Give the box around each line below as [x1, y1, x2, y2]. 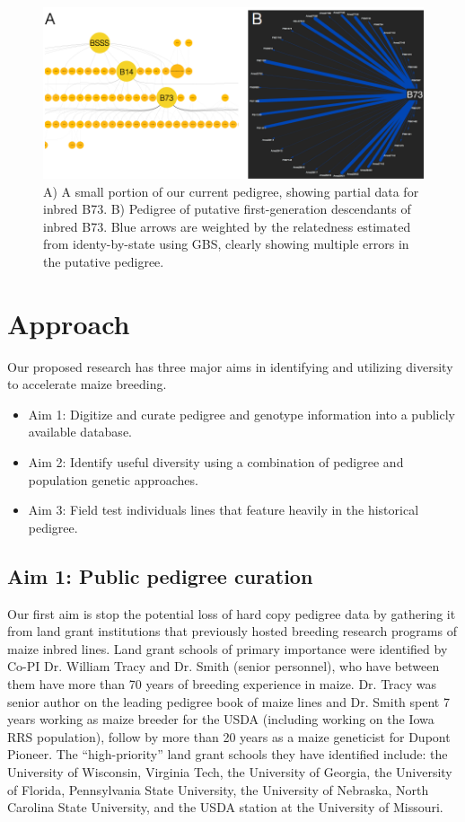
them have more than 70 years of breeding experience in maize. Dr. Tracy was [7, 675, 437, 693]
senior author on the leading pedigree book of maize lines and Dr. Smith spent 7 [7, 692, 450, 711]
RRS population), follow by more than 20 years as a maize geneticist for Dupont [7, 727, 451, 746]
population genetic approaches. [28, 470, 198, 489]
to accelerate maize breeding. [7, 375, 167, 393]
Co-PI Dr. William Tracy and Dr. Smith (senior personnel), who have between [7, 657, 440, 676]
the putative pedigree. [43, 252, 164, 270]
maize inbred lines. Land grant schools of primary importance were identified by [7, 639, 448, 658]
